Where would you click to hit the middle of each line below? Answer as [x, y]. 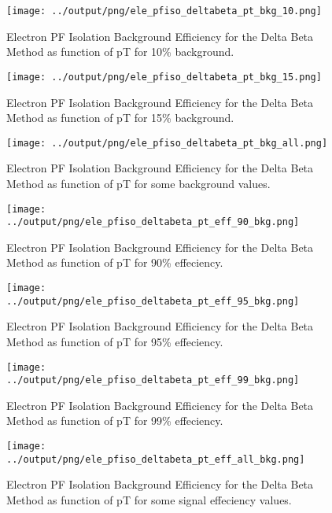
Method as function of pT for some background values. [138, 183]
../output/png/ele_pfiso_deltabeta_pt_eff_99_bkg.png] [153, 380]
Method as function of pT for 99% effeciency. [115, 421]
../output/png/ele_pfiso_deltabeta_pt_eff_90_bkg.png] [153, 222]
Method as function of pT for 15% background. [120, 118]
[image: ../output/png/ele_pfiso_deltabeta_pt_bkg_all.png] [167, 143]
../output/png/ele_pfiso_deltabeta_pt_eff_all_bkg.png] [156, 459]
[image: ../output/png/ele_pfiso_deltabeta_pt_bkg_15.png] [164, 77]
